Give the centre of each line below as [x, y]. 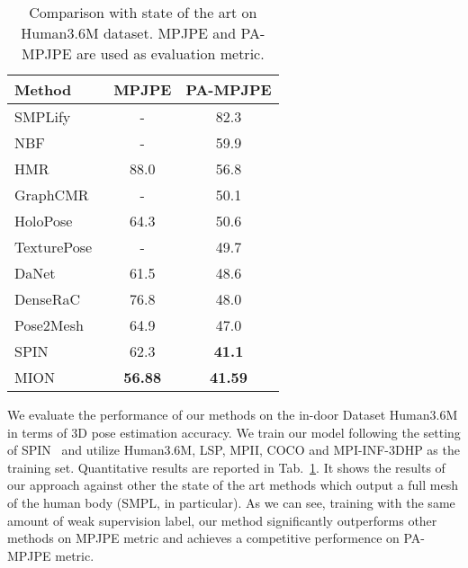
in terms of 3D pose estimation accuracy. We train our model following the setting [234, 432]
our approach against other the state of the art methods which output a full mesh [233, 485]
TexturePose [54, 247]
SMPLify [43, 116]
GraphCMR [52, 195]
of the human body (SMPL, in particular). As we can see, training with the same [231, 502]
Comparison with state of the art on [143, 12]
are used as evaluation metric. [170, 53]
